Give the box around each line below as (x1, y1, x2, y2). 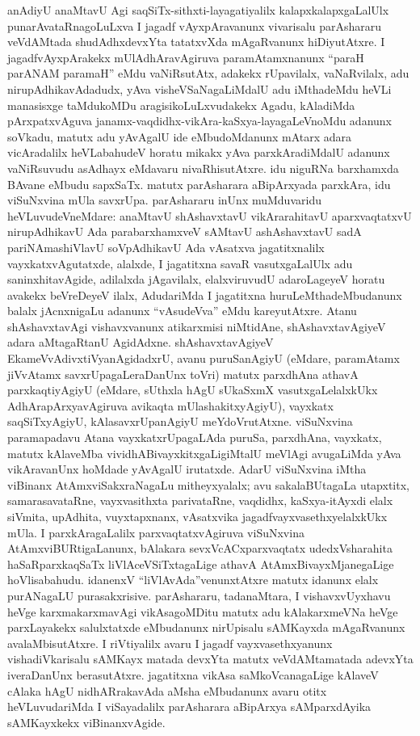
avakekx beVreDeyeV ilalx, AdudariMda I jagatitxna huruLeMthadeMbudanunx (7, 286, 402, 303)
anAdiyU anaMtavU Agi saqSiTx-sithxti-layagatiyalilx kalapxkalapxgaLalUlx (7, 2, 389, 18)
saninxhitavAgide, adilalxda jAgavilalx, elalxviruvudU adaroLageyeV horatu (7, 271, 385, 288)
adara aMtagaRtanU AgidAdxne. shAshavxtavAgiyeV (7, 334, 274, 351)
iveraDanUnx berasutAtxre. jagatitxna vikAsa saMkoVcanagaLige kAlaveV (7, 666, 379, 683)
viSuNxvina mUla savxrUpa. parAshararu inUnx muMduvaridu (7, 191, 321, 208)
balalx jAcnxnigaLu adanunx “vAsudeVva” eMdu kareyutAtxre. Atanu (7, 302, 357, 319)
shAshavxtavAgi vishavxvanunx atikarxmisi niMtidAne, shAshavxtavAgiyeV (7, 318, 386, 334)
